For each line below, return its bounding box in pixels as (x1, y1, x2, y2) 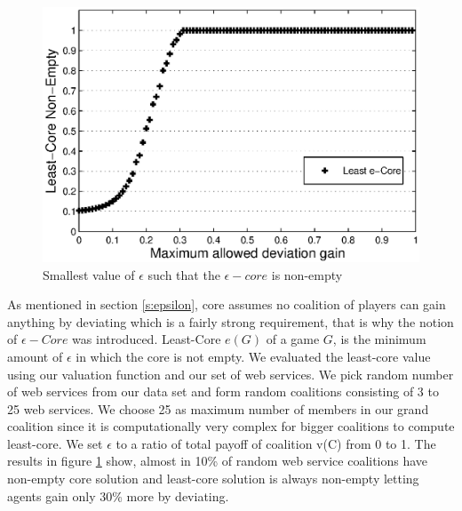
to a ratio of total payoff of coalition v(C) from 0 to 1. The (115, 434, 436, 452)
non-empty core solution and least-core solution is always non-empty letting (7, 469, 419, 488)
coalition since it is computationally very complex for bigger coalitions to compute (7, 417, 455, 435)
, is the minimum (332, 330, 426, 348)
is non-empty (271, 265, 343, 283)
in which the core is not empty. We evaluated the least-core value (76, 347, 431, 365)
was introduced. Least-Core (72, 330, 221, 348)
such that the (147, 265, 220, 283)
